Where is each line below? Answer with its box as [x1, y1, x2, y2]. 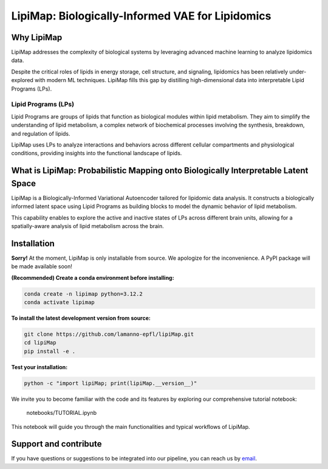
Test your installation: [11, 363, 68, 370]
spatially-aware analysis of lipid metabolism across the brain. [11, 223, 164, 229]
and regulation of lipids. [11, 130, 70, 137]
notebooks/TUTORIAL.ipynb [26, 409, 97, 417]
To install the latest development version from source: [11, 314, 151, 322]
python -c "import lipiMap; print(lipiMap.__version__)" [24, 380, 197, 386]
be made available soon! [11, 263, 72, 270]
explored [11, 77, 33, 84]
